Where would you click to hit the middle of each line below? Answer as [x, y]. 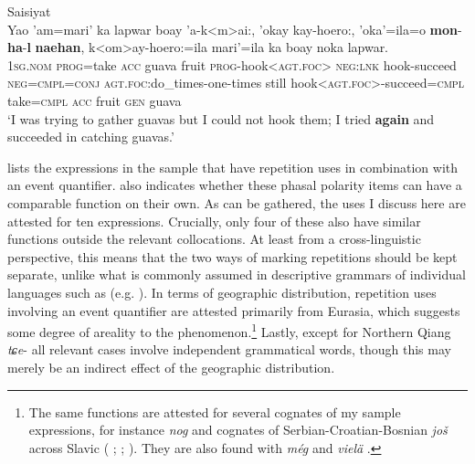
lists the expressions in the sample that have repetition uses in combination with [233, 167]
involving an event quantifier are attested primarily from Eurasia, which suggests [234, 310]
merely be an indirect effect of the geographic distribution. [171, 367]
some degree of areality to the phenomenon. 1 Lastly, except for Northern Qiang [229, 330]
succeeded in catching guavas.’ [91, 137]
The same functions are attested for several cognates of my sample [215, 411]
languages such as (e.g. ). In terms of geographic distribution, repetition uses [222, 292]
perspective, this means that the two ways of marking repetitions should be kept [232, 256]
